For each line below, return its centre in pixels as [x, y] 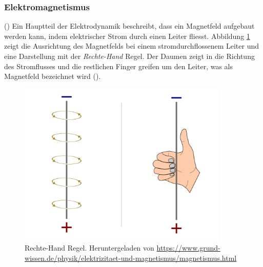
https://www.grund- [188, 248]
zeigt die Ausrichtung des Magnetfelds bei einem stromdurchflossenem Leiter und [132, 46]
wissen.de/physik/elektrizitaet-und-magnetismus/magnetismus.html [131, 258]
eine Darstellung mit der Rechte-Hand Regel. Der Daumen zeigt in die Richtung [129, 56]
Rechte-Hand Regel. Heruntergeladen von [89, 248]
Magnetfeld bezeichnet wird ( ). [53, 76]
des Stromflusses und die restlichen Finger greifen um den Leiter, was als [118, 66]
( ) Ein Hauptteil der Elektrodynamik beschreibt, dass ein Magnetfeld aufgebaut [129, 26]
